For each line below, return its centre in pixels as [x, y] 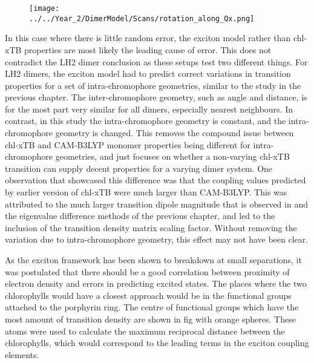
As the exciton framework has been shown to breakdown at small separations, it [153, 260]
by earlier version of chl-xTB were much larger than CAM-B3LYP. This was [146, 192]
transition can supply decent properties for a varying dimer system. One [139, 168]
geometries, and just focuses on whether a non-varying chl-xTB [172, 156]
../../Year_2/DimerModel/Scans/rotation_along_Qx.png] [142, 18]
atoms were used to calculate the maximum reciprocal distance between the [145, 331]
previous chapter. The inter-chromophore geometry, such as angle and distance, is [156, 97]
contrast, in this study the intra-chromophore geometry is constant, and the [146, 121]
